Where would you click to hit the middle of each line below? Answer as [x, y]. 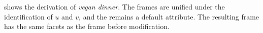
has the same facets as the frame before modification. [87, 26]
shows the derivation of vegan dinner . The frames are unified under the [114, 6]
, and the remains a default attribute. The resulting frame [169, 16]
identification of [28, 16]
